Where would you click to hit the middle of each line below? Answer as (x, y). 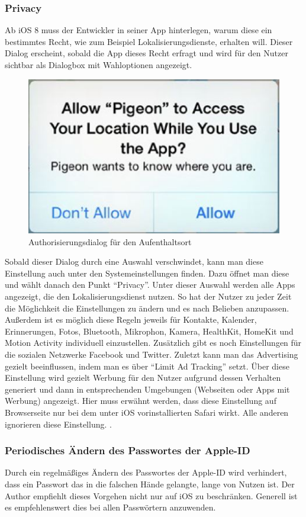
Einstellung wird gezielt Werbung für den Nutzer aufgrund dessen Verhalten (143, 378)
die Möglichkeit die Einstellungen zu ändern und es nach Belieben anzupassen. (147, 308)
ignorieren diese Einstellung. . (58, 424)
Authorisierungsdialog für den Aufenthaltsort (110, 241)
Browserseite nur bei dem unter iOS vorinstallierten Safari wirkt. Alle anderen (147, 412)
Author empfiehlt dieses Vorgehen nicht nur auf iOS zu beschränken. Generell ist (151, 495)
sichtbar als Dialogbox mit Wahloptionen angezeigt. (99, 65)
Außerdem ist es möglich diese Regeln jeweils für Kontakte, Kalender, (131, 319)
